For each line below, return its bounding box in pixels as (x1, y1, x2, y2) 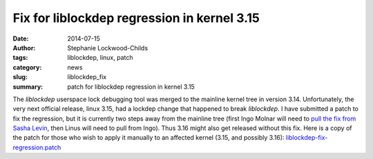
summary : (12, 83, 44, 91)
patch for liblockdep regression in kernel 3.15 (67, 83, 195, 91)
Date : (12, 34, 29, 43)
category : (12, 63, 42, 72)
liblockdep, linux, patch (67, 54, 134, 62)
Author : (12, 43, 36, 52)
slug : (12, 73, 28, 81)
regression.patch (12, 143, 61, 151)
